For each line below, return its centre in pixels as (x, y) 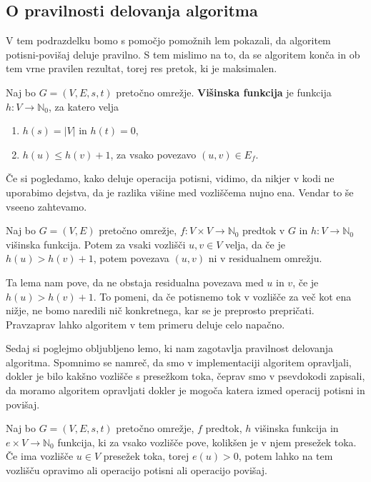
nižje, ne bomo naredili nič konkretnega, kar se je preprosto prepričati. (160, 310)
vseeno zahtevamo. (46, 206)
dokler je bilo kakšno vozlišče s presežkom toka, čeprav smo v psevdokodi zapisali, (185, 376)
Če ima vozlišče (40, 456)
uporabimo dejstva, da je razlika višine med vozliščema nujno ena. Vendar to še (180, 192)
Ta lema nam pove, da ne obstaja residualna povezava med (135, 282)
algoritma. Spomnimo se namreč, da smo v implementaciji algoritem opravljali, (179, 362)
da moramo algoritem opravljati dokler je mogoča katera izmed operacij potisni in (185, 390)
